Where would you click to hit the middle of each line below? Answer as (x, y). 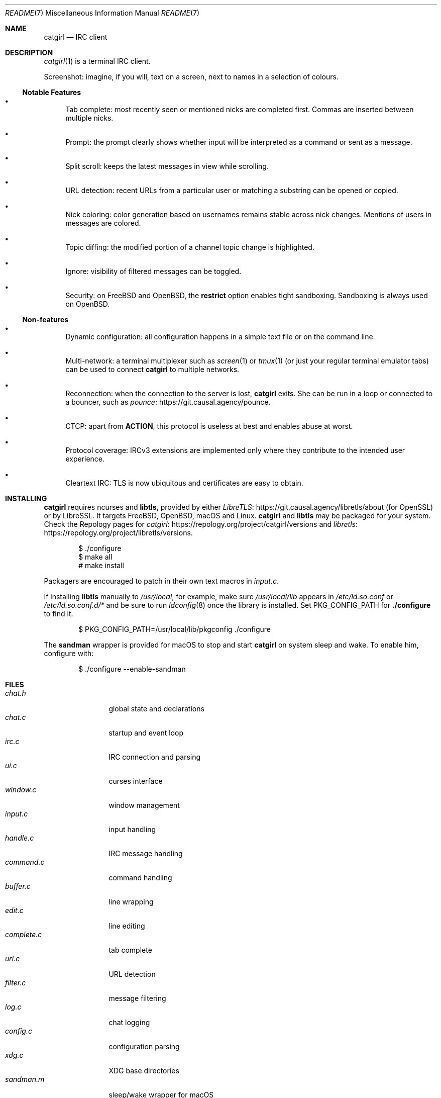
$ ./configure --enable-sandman (132, 669)
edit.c (14, 910)
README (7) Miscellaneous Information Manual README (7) (102, 13)
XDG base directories (144, 1071)
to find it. (59, 614)
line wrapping (131, 902)
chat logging (129, 1022)
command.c (25, 862)
